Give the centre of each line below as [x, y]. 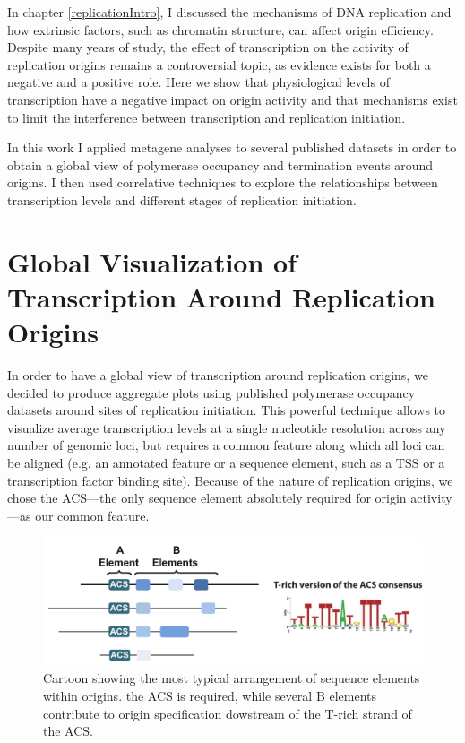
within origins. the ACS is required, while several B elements [210, 696]
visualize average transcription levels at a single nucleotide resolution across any [227, 427]
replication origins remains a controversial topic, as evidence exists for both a [219, 64]
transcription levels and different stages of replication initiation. [182, 199]
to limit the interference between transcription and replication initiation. [207, 117]
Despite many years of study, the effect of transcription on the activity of [208, 47]
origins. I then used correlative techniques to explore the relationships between [223, 182]
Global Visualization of [152, 261]
